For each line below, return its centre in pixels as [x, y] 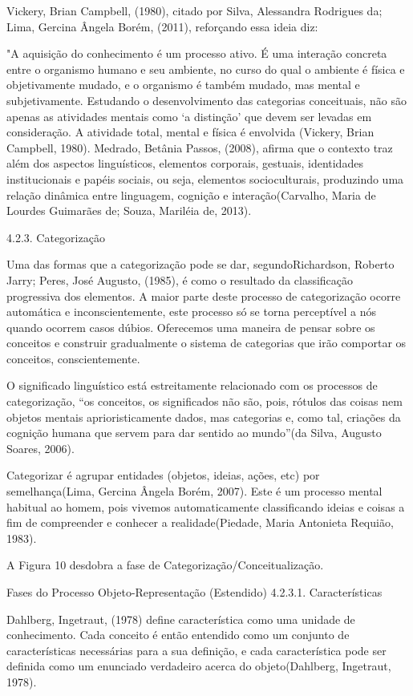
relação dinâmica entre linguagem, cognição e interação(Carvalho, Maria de [191, 194]
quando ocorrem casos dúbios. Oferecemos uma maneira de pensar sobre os [191, 327]
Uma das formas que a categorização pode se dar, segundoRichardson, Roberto [200, 264]
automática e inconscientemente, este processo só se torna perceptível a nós [192, 312]
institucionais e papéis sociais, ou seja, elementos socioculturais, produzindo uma [205, 178]
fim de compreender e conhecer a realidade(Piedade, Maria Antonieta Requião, [200, 522]
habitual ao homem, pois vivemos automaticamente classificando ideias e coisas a [206, 506]
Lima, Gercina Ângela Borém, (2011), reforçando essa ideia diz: [162, 26]
